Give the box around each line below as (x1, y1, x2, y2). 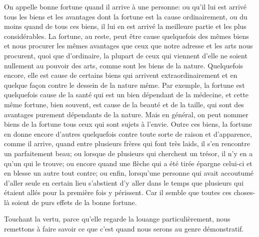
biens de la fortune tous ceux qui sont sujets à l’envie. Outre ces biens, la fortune (4, 119, 252, 129)
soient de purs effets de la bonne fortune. (11, 197, 137, 207)
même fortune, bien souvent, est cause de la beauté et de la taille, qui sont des (4, 99, 244, 109)
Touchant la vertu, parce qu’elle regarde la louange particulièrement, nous (4, 214, 230, 224)
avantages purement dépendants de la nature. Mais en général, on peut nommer (4, 109, 248, 119)
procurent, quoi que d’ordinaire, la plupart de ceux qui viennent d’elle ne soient (4, 50, 247, 60)
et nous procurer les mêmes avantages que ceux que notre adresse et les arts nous (4, 40, 253, 51)
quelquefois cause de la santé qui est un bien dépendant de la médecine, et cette (4, 89, 249, 100)
